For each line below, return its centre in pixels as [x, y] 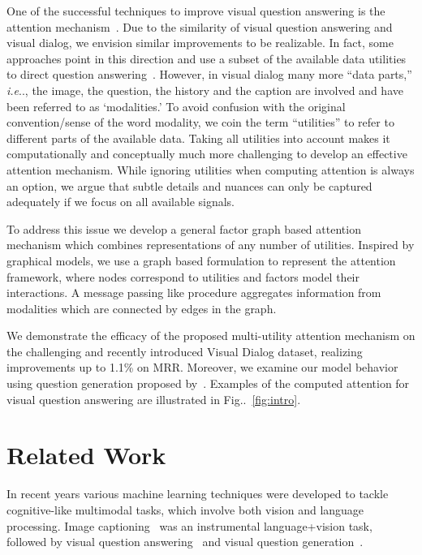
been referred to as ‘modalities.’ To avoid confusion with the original [176, 106]
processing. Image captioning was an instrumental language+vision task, [189, 525]
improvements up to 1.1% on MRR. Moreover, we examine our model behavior [202, 367]
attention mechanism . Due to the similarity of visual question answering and [200, 26]
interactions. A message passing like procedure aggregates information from [194, 293]
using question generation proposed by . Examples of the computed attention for [208, 383]
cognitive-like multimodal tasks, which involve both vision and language [185, 509]
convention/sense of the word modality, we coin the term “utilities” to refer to [200, 122]
